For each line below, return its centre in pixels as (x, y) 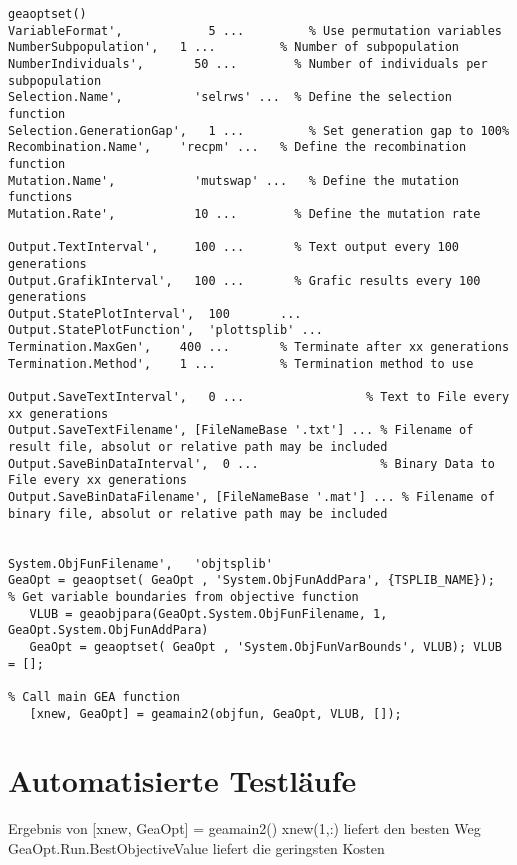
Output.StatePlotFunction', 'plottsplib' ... (165, 330)
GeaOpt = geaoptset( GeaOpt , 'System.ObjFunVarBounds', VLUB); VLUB (265, 646)
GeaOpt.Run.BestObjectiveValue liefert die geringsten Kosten (196, 847)
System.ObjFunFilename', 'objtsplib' (140, 563)
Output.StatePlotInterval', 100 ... (155, 313)
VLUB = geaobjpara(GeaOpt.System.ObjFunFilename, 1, (208, 613)
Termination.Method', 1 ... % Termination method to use (241, 363)
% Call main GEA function (94, 696)
